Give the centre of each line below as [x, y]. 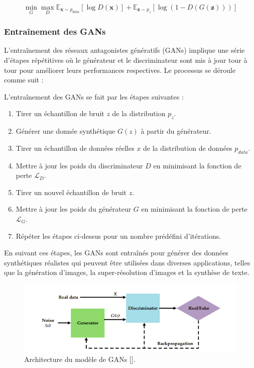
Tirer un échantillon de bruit [60, 113]
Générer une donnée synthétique [66, 131]
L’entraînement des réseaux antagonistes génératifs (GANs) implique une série [124, 50]
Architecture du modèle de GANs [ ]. [80, 359]
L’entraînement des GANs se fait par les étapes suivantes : [94, 96]
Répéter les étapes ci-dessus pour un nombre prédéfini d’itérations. [118, 236]
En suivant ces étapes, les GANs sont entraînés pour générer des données [116, 253]
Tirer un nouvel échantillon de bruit [71, 192]
